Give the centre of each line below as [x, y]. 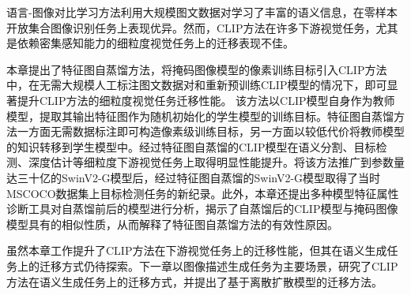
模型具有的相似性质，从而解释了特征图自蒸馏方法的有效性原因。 [172, 224]
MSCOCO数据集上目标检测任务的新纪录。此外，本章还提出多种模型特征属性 [203, 193]
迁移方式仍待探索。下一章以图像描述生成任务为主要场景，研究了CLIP [219, 265]
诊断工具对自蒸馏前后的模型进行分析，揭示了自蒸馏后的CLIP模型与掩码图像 [202, 209]
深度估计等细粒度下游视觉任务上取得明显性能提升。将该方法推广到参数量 [216, 162]
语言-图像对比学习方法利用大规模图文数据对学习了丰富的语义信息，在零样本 [202, 12]
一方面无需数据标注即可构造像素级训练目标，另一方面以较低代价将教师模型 [211, 131]
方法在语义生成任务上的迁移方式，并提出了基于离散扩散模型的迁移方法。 [194, 281]
